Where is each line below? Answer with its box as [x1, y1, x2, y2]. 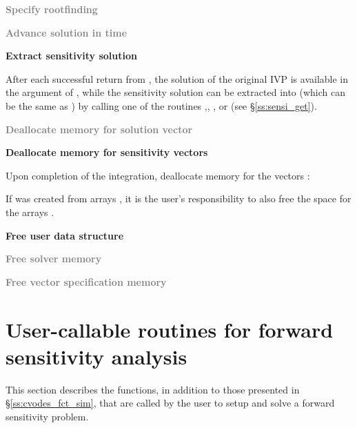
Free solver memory [6, 251, 102, 266]
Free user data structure [6, 228, 124, 242]
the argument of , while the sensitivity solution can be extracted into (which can [6, 85, 346, 99]
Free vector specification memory [6, 274, 167, 289]
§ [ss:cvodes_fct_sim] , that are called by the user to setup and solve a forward [6, 396, 335, 410]
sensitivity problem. [6, 409, 89, 423]
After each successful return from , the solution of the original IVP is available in [6, 71, 348, 86]
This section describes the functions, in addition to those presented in [6, 382, 300, 396]
